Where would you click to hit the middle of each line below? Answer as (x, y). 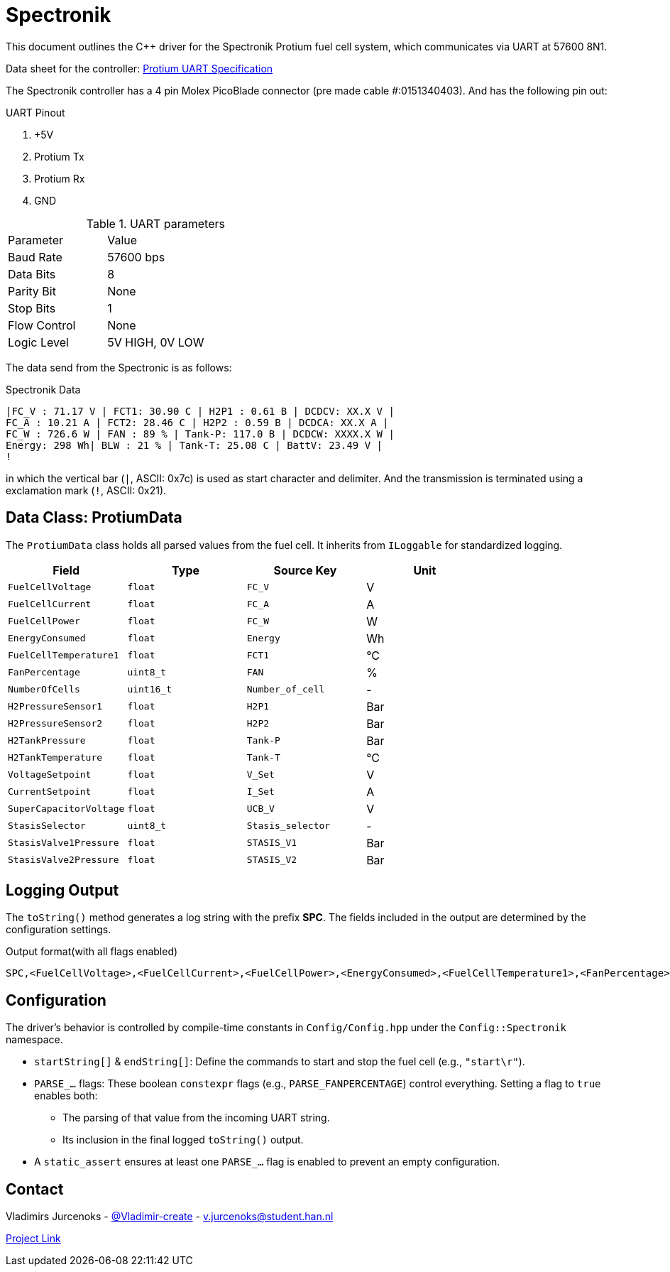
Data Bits (32, 274)
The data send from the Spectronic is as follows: (119, 367)
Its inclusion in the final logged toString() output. (183, 1140)
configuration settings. (59, 930)
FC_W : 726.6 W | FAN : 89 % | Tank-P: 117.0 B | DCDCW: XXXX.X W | (200, 434)
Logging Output (62, 891)
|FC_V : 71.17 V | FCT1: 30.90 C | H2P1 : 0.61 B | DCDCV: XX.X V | (200, 411)
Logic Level (38, 342)
